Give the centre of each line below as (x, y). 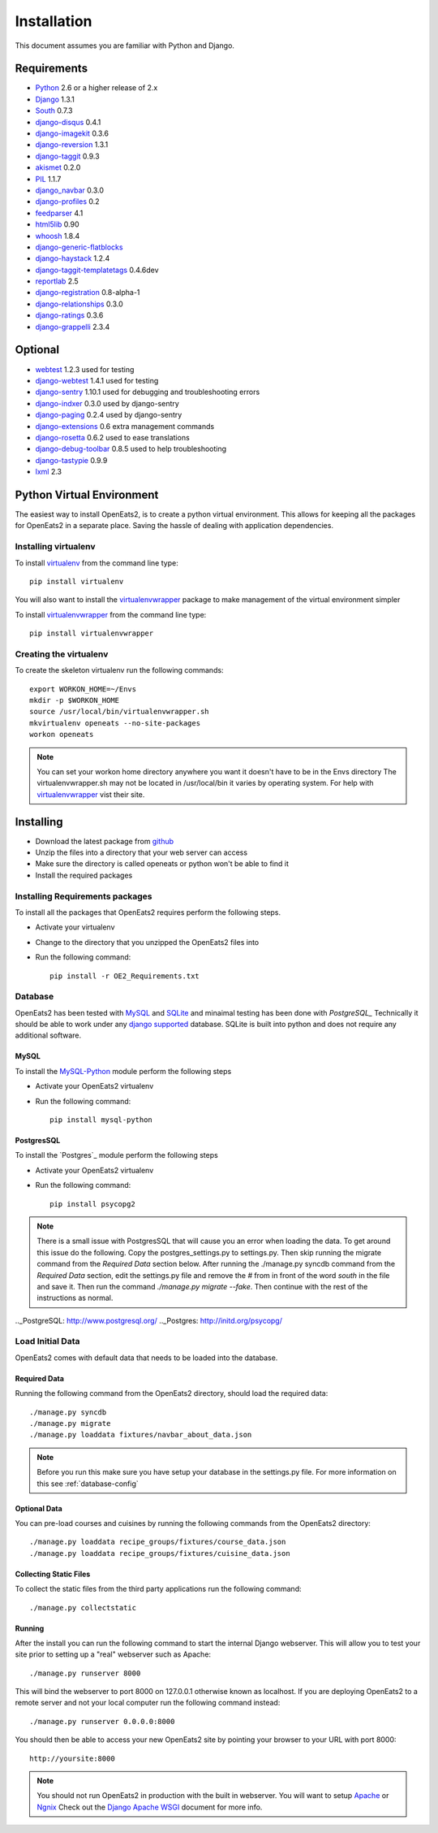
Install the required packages (84, 875)
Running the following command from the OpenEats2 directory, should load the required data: (172, 1393)
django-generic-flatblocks (79, 247)
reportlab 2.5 (57, 281)
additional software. (48, 1035)
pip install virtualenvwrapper (92, 633)
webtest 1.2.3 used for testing (85, 369)
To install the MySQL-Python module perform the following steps (123, 1071)
